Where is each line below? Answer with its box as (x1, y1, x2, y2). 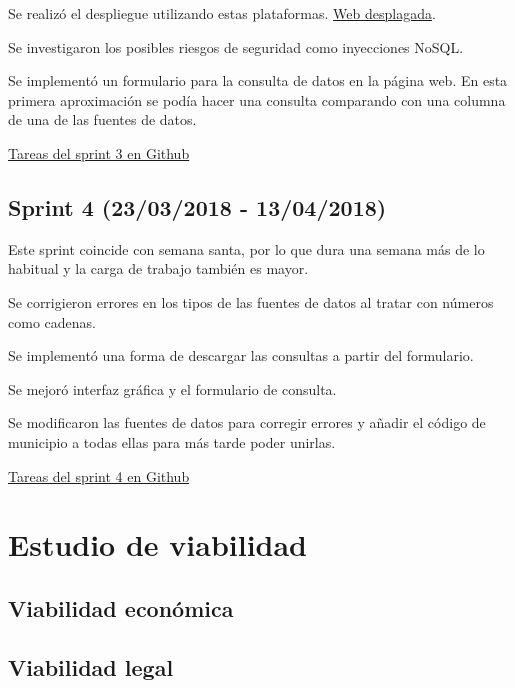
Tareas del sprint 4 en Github (8, 465, 190, 486)
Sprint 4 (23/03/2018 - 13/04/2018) (8, 191, 387, 222)
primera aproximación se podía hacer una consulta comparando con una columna (8, 89, 506, 110)
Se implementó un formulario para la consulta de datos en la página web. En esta (8, 70, 508, 91)
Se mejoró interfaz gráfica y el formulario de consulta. (8, 378, 337, 399)
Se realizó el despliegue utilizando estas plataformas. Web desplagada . (8, 3, 436, 23)
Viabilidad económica (8, 592, 234, 623)
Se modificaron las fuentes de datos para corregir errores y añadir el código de (8, 412, 486, 433)
